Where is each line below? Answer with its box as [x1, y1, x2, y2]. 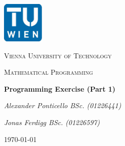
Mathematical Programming [4, 67, 93, 77]
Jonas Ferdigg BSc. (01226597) [4, 117, 100, 127]
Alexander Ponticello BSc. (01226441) [4, 100, 121, 111]
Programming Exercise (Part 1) [4, 83, 115, 94]
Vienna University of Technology [4, 50, 112, 60]
